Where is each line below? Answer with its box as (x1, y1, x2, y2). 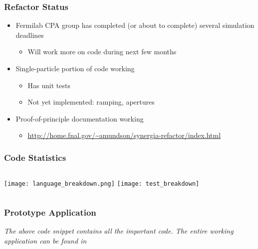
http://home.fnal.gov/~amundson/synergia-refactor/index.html (27, 130, 221, 140)
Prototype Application (4, 206, 96, 218)
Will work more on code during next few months (27, 46, 177, 57)
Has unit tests (27, 80, 70, 90)
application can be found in (4, 235, 87, 246)
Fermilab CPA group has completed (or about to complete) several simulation (15, 20, 255, 30)
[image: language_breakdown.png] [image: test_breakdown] (4, 180, 200, 188)
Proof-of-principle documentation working (15, 113, 144, 124)
